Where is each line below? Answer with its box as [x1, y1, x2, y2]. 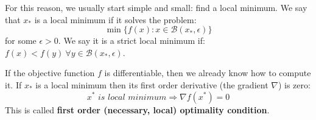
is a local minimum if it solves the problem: [34, 13, 197, 26]
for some [5, 34, 37, 47]
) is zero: [278, 78, 311, 91]
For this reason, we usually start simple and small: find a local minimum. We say [5, 1, 307, 13]
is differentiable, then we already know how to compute [104, 66, 311, 79]
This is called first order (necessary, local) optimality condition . [5, 103, 270, 116]
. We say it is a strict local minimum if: [58, 34, 205, 47]
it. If [5, 78, 22, 91]
